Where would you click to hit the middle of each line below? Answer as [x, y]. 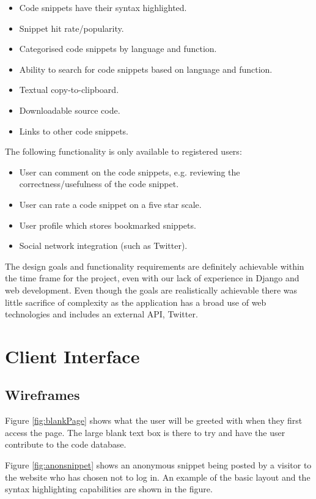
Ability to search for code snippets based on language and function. [146, 69]
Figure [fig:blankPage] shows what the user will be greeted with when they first [154, 420]
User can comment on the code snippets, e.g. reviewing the [130, 172]
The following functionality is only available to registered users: [123, 151]
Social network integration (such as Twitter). [103, 246]
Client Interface [72, 356]
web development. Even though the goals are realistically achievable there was [151, 290]
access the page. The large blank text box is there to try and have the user [145, 432]
